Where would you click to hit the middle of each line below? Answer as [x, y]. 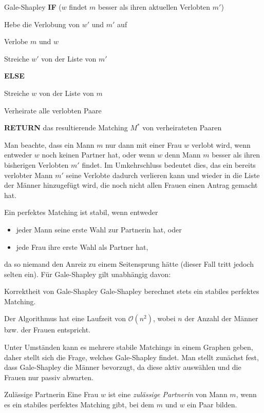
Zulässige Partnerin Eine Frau [51, 394]
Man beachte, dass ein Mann [49, 144]
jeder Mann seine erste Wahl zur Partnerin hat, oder [99, 229]
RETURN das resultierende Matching [66, 127]
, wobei [164, 318]
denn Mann [183, 155]
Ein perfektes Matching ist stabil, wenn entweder [81, 212]
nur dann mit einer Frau [144, 144]
